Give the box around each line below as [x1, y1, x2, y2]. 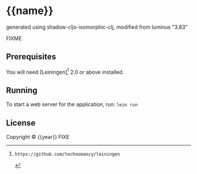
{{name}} [6, 4, 54, 18]
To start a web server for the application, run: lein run [6, 101, 138, 108]
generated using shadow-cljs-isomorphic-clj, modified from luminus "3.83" [6, 23, 188, 30]
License [6, 118, 36, 128]
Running [6, 85, 38, 95]
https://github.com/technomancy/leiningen [14, 151, 120, 158]
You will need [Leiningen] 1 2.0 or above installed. [6, 67, 124, 76]
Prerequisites [6, 52, 56, 62]
